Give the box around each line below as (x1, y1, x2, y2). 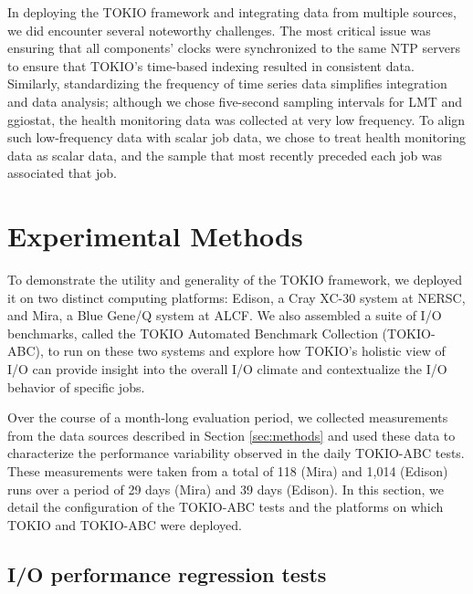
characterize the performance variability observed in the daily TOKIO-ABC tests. (7, 443, 465, 463)
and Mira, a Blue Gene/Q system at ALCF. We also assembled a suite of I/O (7, 306, 442, 325)
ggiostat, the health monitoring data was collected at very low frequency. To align (7, 109, 466, 129)
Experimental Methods (7, 217, 303, 255)
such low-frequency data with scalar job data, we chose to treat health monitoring (7, 128, 467, 147)
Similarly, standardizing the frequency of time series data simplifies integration (7, 74, 447, 93)
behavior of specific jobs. (7, 377, 145, 396)
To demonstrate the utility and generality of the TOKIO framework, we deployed (7, 270, 463, 289)
